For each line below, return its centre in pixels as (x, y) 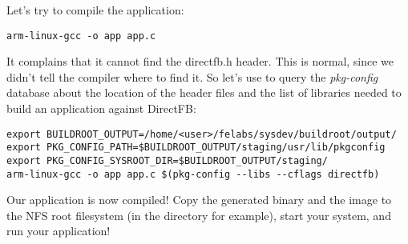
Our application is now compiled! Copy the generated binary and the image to (199, 200)
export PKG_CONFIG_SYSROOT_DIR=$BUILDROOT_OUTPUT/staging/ (167, 160)
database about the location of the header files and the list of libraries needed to (204, 92)
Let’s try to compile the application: (95, 10)
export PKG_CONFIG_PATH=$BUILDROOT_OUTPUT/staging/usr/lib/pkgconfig (196, 148)
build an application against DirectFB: (101, 108)
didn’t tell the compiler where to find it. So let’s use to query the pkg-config (192, 76)
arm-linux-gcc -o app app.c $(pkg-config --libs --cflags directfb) (193, 174)
